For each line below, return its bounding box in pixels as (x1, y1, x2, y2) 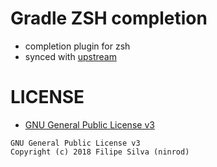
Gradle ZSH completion (10, 7, 208, 30)
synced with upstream (24, 50, 117, 62)
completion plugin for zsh (24, 40, 131, 52)
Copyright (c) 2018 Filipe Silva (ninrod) (10, 147, 190, 157)
